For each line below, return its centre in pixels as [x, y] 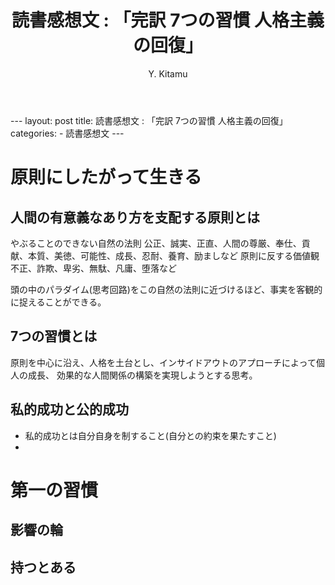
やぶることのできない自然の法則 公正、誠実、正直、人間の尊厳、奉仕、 [156, 243]
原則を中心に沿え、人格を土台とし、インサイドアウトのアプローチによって [163, 362]
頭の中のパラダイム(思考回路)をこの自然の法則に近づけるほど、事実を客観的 [166, 289]
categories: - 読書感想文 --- [67, 133]
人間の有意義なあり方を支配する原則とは [135, 217]
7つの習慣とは [54, 336]
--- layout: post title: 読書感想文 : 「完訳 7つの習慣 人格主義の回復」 [149, 120]
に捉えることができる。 [58, 302]
